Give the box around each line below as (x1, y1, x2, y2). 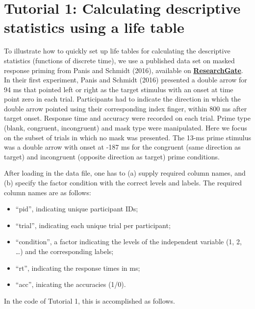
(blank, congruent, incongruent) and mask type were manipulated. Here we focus (4, 123, 247, 133)
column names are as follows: (4, 187, 91, 197)
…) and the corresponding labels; (15, 246, 114, 256)
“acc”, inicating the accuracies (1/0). (15, 279, 126, 289)
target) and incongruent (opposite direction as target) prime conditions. (4, 151, 220, 161)
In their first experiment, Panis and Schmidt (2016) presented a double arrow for (4, 75, 247, 85)
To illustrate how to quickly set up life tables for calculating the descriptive (4, 46, 230, 56)
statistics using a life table (4, 17, 184, 37)
